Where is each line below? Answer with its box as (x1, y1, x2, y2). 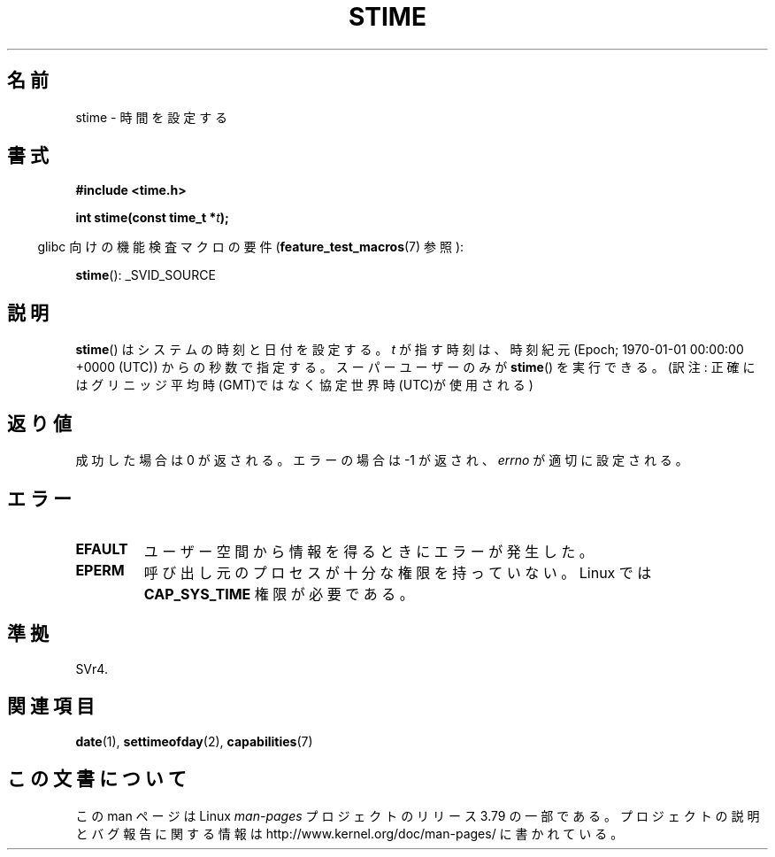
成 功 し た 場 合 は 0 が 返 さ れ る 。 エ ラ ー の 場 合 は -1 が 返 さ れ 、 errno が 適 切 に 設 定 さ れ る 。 (75, 452, 688, 468)
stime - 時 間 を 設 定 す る (75, 109, 228, 125)
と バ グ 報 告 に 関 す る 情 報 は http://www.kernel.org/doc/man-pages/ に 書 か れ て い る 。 (75, 825, 624, 841)
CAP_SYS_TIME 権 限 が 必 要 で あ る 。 (143, 584, 414, 603)
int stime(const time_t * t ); (75, 210, 229, 226)
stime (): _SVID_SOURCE (75, 267, 216, 283)
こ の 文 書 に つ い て (7, 768, 187, 791)
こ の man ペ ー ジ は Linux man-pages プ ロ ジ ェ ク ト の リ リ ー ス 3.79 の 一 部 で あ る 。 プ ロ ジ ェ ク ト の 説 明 (75, 807, 760, 823)
